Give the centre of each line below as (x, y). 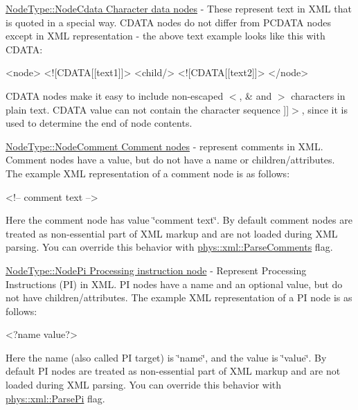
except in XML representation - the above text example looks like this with (165, 36)
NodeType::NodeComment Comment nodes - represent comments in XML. (164, 146)
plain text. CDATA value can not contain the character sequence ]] (147, 109)
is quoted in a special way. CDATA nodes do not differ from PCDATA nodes (168, 22)
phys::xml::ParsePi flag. (55, 398)
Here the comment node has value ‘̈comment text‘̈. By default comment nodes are (179, 220)
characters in (318, 95)
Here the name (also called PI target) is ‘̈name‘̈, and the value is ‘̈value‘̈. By (166, 357)
